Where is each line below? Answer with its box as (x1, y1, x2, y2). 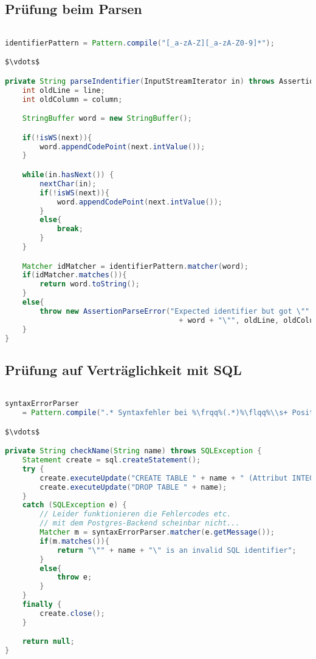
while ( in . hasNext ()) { (22, 171, 114, 180)
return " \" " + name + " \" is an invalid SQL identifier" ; (57, 546, 297, 555)
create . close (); (39, 609, 105, 618)
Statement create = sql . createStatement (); (22, 456, 201, 465)
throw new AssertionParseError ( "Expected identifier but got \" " (39, 306, 310, 316)
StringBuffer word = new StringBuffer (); (22, 114, 192, 123)
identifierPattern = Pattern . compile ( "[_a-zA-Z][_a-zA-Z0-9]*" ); (5, 38, 275, 47)
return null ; (22, 637, 75, 646)
